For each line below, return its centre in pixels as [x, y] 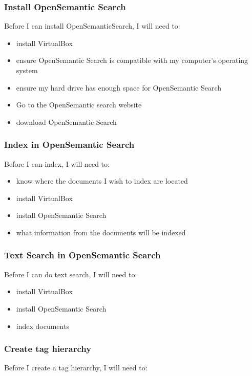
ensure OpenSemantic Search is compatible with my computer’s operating [132, 60]
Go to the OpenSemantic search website [79, 105]
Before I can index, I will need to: [57, 163]
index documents [43, 326]
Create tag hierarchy [48, 349]
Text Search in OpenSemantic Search [82, 255]
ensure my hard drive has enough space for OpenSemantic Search [119, 87]
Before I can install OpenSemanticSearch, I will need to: [92, 26]
